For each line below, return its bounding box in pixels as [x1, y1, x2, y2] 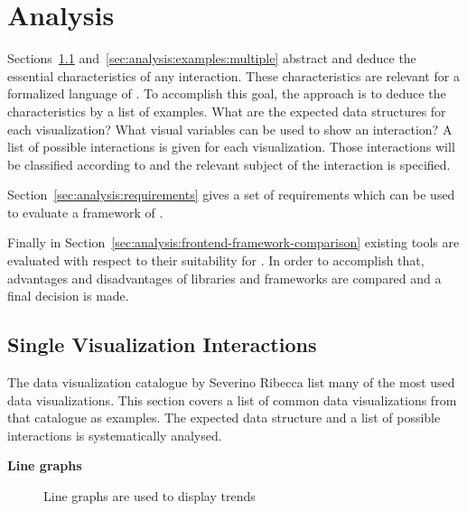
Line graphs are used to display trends [43, 487, 256, 506]
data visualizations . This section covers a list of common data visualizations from [7, 390, 457, 409]
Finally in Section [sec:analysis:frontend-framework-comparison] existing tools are [7, 233, 460, 252]
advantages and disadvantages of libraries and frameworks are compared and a [7, 268, 442, 287]
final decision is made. [7, 286, 129, 305]
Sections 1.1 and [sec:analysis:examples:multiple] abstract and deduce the [7, 49, 416, 68]
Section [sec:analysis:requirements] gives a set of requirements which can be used [7, 185, 455, 204]
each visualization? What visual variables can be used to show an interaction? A [7, 119, 453, 138]
